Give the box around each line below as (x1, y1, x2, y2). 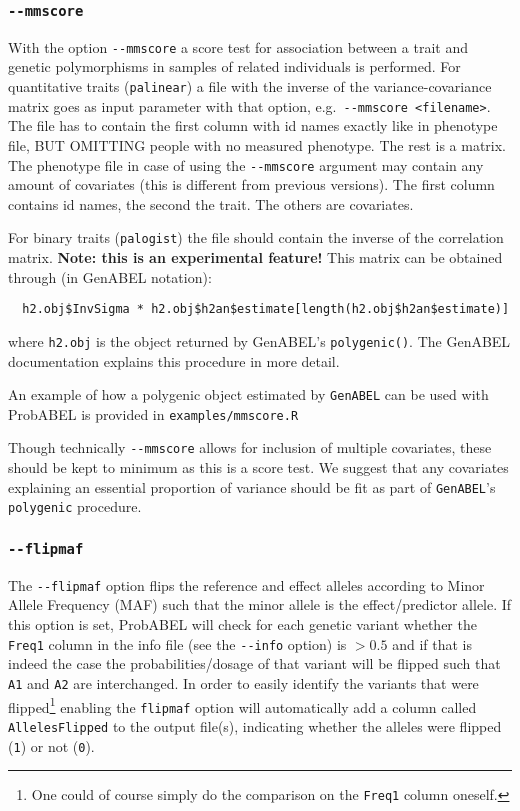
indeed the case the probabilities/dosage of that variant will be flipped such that (8, 653, 501, 674)
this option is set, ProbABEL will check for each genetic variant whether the (8, 614, 477, 635)
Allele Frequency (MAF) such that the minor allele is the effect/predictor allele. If (8, 594, 512, 615)
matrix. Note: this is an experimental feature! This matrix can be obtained (8, 247, 503, 268)
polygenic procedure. (8, 496, 142, 517)
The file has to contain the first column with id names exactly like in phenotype (8, 115, 498, 136)
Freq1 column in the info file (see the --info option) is (8, 633, 347, 654)
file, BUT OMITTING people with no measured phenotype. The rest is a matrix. (8, 134, 507, 155)
